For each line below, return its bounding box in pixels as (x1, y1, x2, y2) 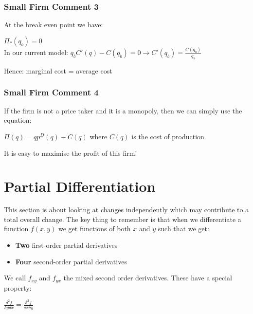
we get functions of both (58, 223, 131, 234)
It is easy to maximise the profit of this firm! (4, 148, 137, 158)
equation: (4, 115, 32, 125)
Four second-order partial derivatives (15, 256, 127, 266)
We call (4, 273, 26, 283)
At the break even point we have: (4, 19, 103, 30)
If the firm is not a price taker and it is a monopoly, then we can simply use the (4, 105, 242, 115)
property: (4, 282, 32, 293)
